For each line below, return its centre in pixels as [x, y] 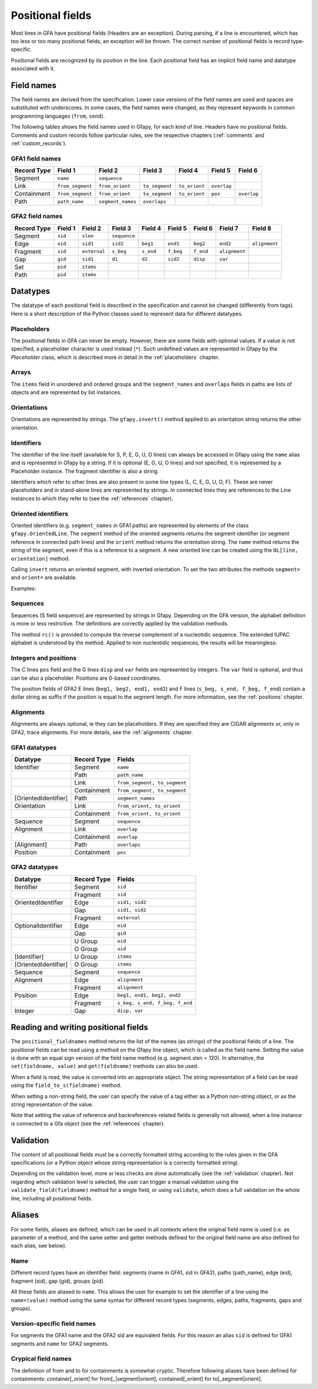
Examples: [24, 588]
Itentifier [26, 887]
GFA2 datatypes [34, 867]
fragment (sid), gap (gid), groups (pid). [58, 1281]
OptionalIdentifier [39, 925]
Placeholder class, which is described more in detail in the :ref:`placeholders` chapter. [115, 357]
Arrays [21, 372]
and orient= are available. [44, 578]
